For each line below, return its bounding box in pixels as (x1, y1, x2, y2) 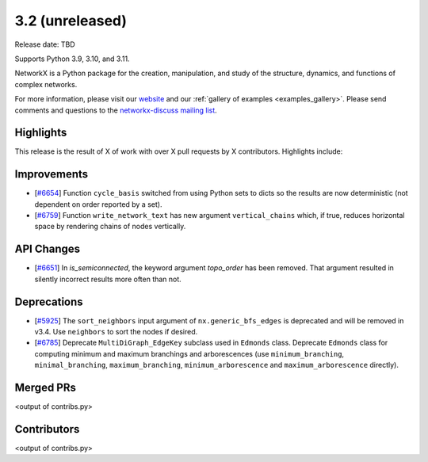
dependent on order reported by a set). (34, 199, 162, 209)
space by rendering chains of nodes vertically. (34, 222, 186, 231)
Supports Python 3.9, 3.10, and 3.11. (14, 54, 130, 63)
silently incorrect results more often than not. (34, 274, 182, 284)
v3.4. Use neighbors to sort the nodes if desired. (34, 327, 198, 337)
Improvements (14, 167, 89, 181)
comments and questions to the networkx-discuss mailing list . (14, 105, 217, 115)
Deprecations (14, 295, 83, 308)
